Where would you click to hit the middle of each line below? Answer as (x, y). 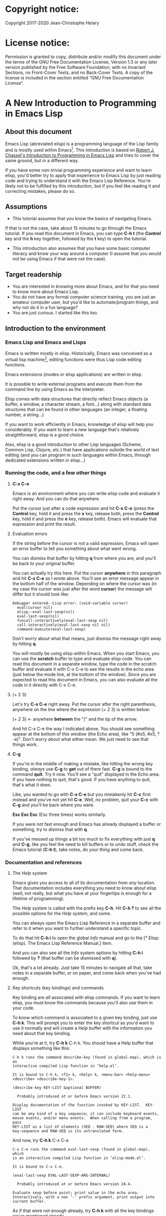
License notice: (37, 43)
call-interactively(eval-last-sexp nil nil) (64, 625)
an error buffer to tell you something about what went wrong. (75, 548)
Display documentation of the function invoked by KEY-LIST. (77, 1105)
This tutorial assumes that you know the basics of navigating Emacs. (82, 219)
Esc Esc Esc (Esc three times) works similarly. (59, 814)
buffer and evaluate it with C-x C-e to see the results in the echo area (83, 669)
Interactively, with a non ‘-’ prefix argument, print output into (83, 1197)
